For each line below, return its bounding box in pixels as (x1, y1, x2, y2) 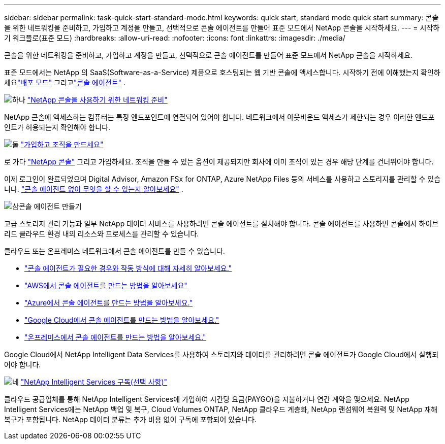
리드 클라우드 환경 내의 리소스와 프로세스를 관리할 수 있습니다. (4, 229, 199, 238)
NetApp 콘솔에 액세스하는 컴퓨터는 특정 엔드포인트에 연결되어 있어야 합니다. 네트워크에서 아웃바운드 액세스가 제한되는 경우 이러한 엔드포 (4, 113, 435, 121)
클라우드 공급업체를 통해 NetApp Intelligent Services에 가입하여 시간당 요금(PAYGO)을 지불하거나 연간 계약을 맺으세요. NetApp (4, 395, 409, 403)
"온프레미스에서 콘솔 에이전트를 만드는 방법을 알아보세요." (24, 333, 206, 341)
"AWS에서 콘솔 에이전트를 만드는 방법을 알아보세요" (24, 281, 187, 290)
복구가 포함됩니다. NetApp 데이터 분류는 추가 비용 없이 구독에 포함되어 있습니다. (4, 415, 257, 424)
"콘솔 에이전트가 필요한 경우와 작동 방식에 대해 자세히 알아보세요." (24, 264, 232, 272)
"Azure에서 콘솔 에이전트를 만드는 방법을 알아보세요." (24, 298, 193, 307)
